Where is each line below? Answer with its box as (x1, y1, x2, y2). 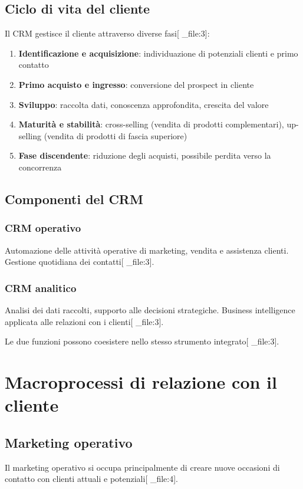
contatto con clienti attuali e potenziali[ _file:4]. (5, 472, 179, 485)
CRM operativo (5, 221, 81, 235)
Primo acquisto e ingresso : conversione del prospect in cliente (18, 78, 254, 90)
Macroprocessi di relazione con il (5, 369, 277, 393)
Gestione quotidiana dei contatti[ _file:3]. (5, 255, 154, 268)
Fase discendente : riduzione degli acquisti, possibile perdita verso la (18, 149, 271, 162)
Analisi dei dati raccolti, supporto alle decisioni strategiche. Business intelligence (5, 303, 295, 316)
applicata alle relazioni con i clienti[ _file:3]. (5, 315, 164, 327)
